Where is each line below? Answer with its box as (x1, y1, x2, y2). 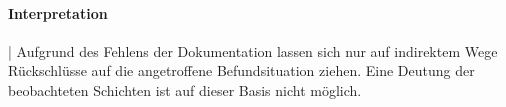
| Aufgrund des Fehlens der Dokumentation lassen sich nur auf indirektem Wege (8, 40, 498, 61)
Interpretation (8, 2, 108, 23)
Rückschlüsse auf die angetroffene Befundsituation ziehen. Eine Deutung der (8, 60, 475, 81)
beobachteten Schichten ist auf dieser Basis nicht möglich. (8, 79, 362, 100)
